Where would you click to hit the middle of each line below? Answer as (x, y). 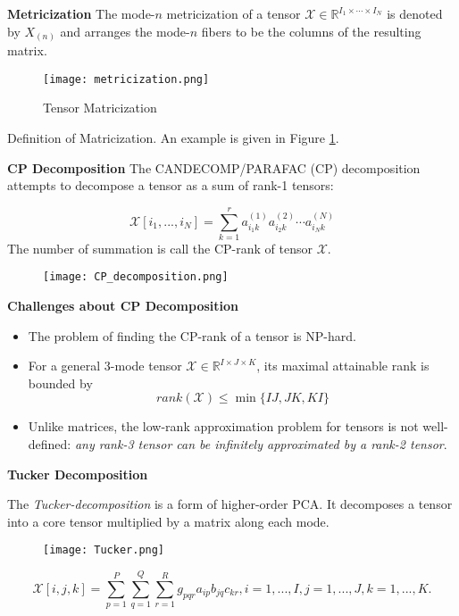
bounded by (60, 383)
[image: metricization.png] (126, 79)
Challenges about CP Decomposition (123, 306)
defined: (50, 444)
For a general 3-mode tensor (105, 366)
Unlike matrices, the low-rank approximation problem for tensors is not (223, 426)
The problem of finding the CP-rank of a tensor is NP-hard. (192, 335)
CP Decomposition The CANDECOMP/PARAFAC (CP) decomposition (214, 167)
